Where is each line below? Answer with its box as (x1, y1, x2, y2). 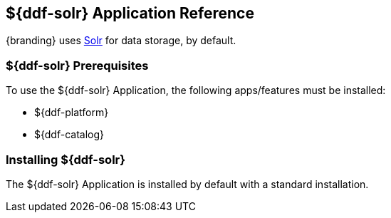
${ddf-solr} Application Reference (6, 4, 254, 22)
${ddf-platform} (34, 106, 109, 119)
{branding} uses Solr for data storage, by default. (6, 34, 236, 47)
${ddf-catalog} (34, 128, 105, 141)
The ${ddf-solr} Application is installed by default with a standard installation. (6, 177, 369, 190)
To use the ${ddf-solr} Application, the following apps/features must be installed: (6, 84, 386, 97)
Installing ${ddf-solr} (6, 152, 125, 167)
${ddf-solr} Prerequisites (6, 58, 149, 73)
